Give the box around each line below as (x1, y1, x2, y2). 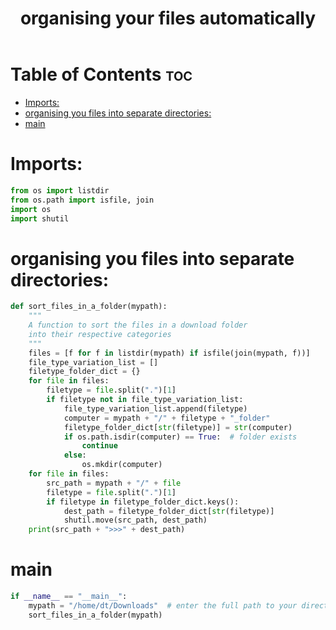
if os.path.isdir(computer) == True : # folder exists (63, 432, 298, 442)
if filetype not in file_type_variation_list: (46, 395, 244, 405)
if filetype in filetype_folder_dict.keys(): (46, 497, 240, 507)
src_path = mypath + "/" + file (46, 478, 182, 488)
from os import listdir (10, 185, 110, 196)
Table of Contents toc (10, 63, 193, 86)
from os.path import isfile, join (10, 195, 155, 205)
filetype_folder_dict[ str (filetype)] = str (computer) (63, 422, 293, 432)
